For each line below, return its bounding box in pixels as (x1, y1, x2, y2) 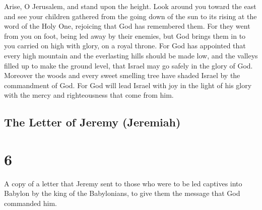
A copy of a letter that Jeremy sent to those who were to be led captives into (4, 178, 242, 188)
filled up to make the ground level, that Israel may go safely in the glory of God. (4, 60, 253, 71)
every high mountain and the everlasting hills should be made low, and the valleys (4, 50, 258, 60)
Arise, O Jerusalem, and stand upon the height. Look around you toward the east (4, 1, 256, 11)
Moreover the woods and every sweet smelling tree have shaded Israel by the (4, 70, 240, 81)
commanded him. (4, 198, 57, 208)
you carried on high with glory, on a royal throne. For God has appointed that (4, 40, 246, 51)
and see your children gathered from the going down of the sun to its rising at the (4, 11, 257, 21)
